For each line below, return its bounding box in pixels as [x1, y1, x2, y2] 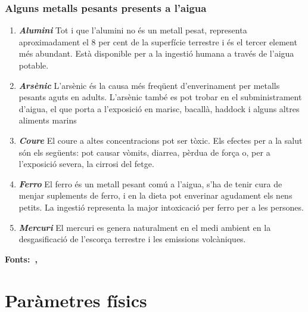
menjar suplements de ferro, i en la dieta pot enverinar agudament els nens [18, 189, 293, 202]
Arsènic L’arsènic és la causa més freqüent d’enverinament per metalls [18, 79, 280, 91]
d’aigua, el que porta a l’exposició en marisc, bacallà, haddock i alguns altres [18, 102, 300, 115]
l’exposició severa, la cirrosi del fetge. [18, 157, 154, 170]
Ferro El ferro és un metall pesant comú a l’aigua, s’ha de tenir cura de [18, 177, 282, 190]
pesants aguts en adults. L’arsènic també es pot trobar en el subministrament [18, 91, 302, 103]
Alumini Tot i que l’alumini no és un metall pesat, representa [18, 24, 247, 36]
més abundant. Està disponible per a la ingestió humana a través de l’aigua [18, 47, 294, 60]
